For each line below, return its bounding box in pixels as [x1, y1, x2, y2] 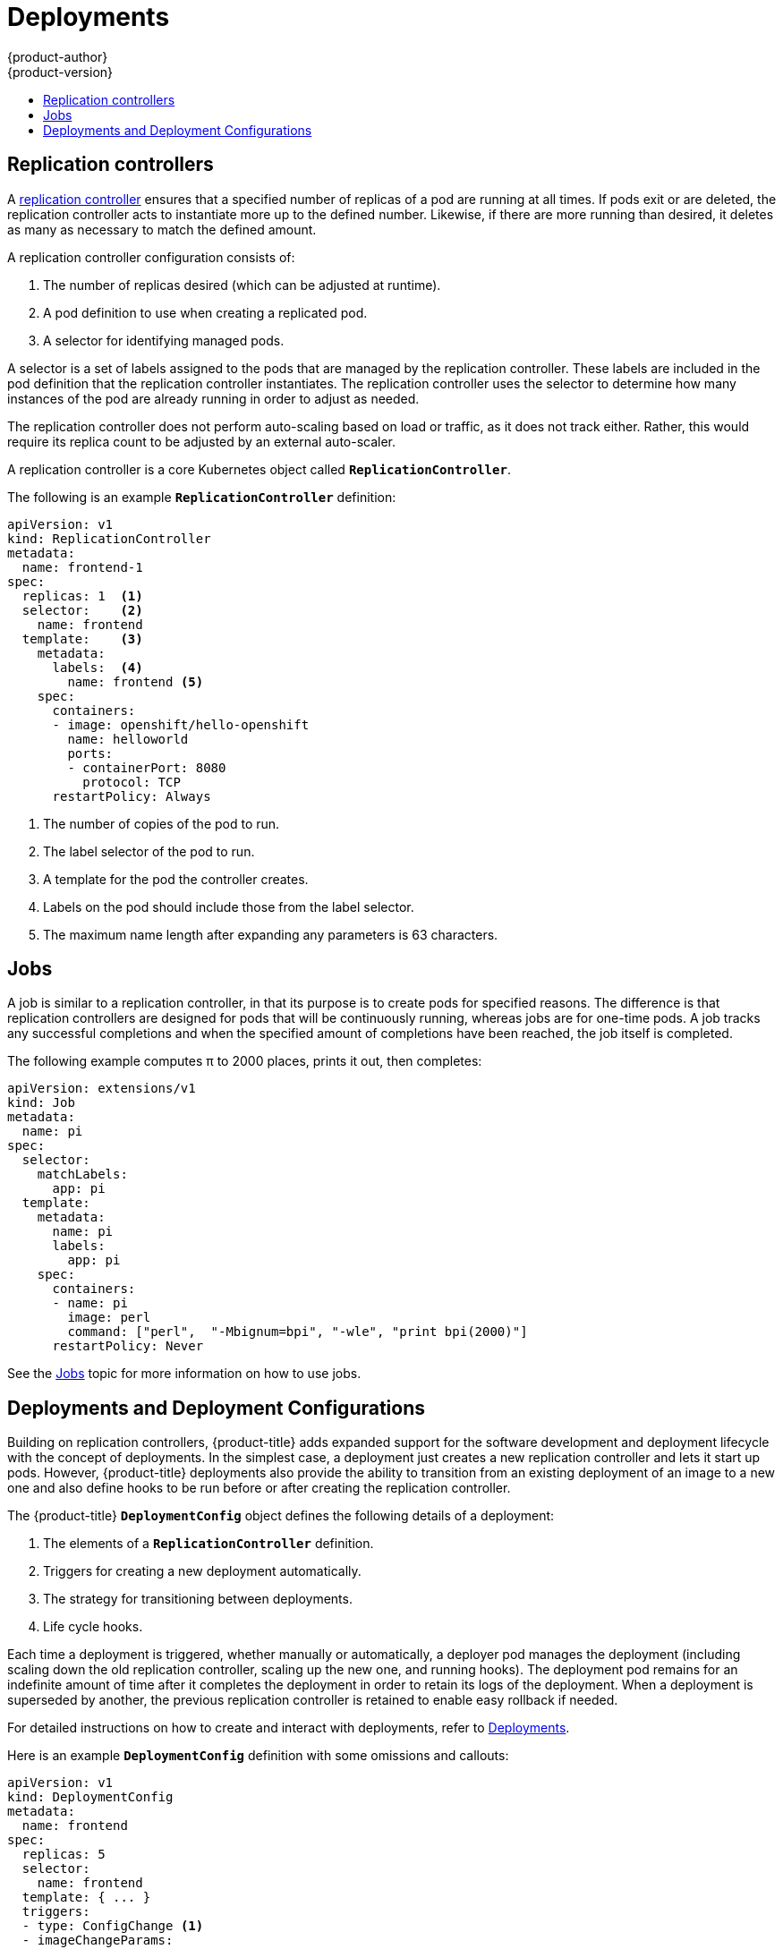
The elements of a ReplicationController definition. [43, 1536, 374, 1552]
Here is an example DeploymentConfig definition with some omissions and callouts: [7, 1748, 509, 1764]
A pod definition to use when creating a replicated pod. [43, 304, 368, 320]
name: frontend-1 [21, 559, 143, 574]
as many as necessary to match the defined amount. [7, 221, 317, 237]
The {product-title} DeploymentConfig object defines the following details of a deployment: [7, 1508, 555, 1524]
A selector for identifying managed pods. [43, 332, 285, 348]
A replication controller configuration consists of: [7, 249, 295, 265]
